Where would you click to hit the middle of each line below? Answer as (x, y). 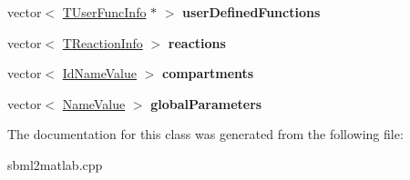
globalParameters (206, 103)
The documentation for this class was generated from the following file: (205, 134)
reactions (197, 42)
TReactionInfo (102, 42)
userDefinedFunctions (251, 12)
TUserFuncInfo (104, 12)
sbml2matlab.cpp (55, 164)
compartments (208, 73)
